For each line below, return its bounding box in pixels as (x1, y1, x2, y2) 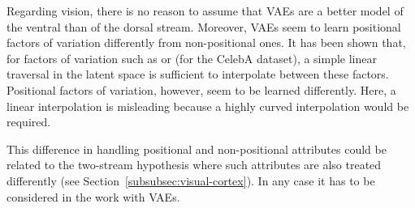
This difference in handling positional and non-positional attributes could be (6, 140, 387, 157)
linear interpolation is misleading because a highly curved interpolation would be (6, 97, 409, 114)
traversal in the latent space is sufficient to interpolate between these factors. (6, 66, 389, 83)
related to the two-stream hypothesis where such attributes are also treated (6, 156, 382, 173)
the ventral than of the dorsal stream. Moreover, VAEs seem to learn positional (6, 18, 401, 35)
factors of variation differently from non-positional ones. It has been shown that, (6, 34, 406, 51)
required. (6, 113, 51, 130)
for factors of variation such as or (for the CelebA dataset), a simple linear (6, 49, 377, 66)
